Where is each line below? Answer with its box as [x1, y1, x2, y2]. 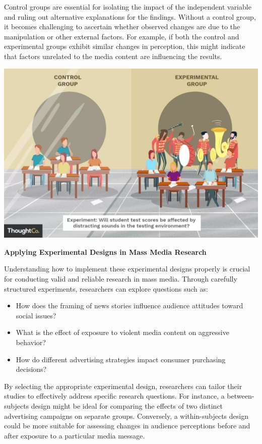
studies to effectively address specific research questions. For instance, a [4, 391, 225, 401]
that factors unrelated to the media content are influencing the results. [4, 50, 222, 61]
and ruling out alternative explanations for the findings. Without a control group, [4, 11, 256, 22]
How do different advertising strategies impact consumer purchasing [16, 354, 226, 364]
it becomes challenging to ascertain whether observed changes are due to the [4, 21, 240, 32]
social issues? [16, 310, 56, 320]
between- [227, 391, 254, 401]
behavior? [16, 337, 46, 347]
